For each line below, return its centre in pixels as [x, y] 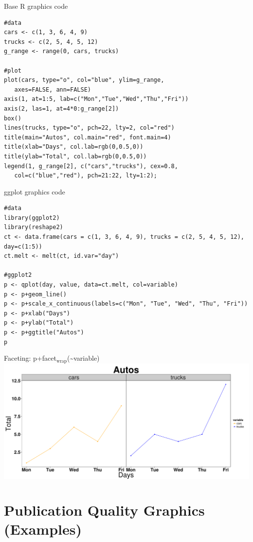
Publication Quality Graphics [104, 510]
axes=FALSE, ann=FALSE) [53, 89]
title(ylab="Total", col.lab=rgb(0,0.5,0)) [75, 156]
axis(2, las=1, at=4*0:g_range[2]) [62, 108]
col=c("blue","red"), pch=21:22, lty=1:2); [86, 176]
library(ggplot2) [32, 218]
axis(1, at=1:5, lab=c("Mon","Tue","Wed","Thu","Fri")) [96, 99]
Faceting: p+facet [30, 358]
